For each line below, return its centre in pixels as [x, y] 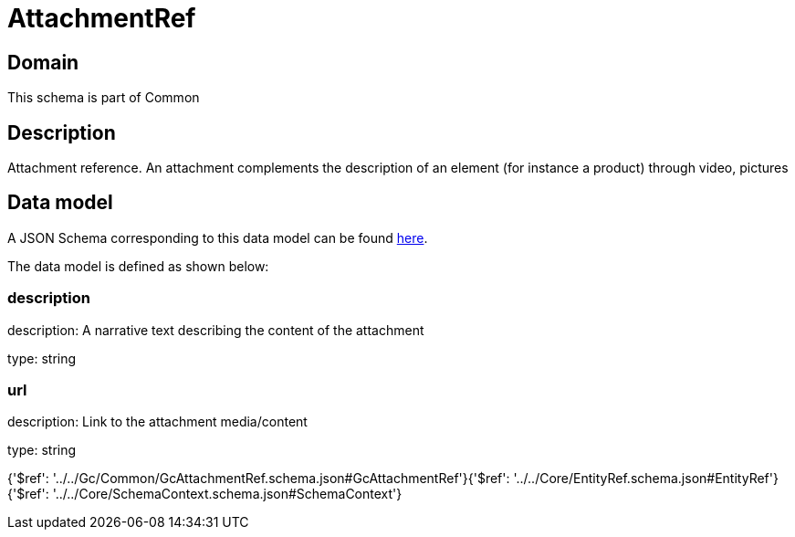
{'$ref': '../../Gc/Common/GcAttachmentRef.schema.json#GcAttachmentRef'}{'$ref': [259, 479]
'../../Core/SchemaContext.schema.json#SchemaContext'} [227, 494]
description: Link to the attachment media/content [157, 422]
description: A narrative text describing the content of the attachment [216, 330]
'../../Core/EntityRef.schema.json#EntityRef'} [646, 479]
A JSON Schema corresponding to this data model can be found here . [218, 237]
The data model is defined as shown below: [138, 266]
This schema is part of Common [104, 98]
